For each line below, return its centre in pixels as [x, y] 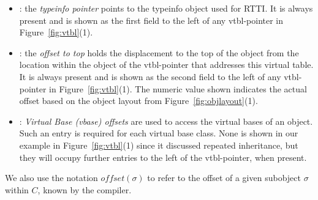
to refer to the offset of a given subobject [224, 178]
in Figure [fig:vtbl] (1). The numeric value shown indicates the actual [178, 88]
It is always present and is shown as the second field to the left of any [150, 76]
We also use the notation [51, 178]
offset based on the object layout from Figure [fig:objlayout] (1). [138, 101]
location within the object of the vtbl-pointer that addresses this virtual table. [166, 65]
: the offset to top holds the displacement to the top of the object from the [159, 52]
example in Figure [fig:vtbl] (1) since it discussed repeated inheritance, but [159, 145]
